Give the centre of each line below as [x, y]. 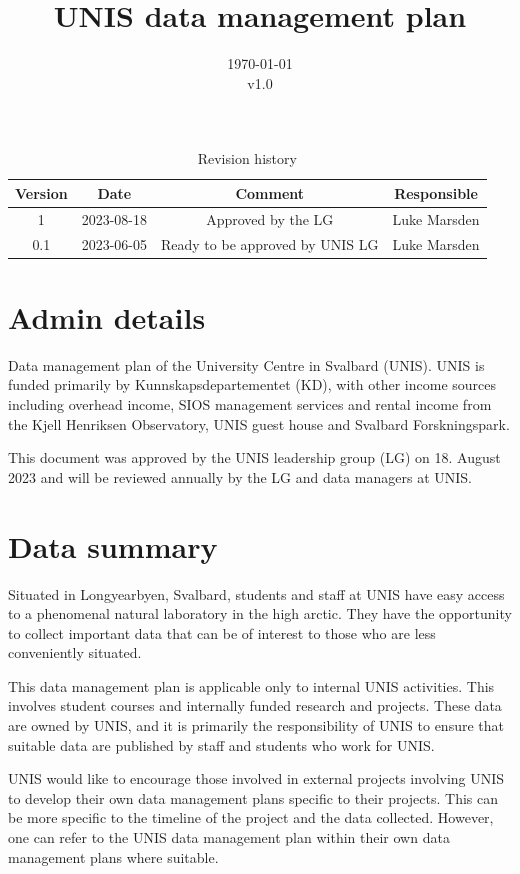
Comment [270, 192]
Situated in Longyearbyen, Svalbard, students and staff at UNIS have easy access [256, 593]
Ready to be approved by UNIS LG [269, 243]
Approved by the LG [270, 218]
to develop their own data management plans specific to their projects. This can [253, 797]
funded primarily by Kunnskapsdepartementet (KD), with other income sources [252, 384]
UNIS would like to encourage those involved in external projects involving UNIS [256, 778]
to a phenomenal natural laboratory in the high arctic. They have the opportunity [260, 613]
